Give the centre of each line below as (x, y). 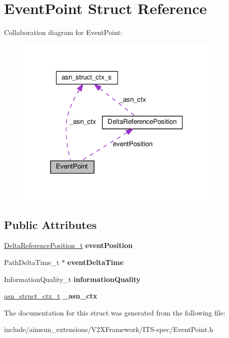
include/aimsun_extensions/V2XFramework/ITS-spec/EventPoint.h (109, 329)
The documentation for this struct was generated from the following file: (115, 312)
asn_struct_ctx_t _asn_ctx (51, 296)
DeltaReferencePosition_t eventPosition (68, 245)
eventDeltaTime (95, 262)
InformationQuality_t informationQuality (72, 279)
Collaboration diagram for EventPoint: (63, 32)
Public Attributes (50, 224)
